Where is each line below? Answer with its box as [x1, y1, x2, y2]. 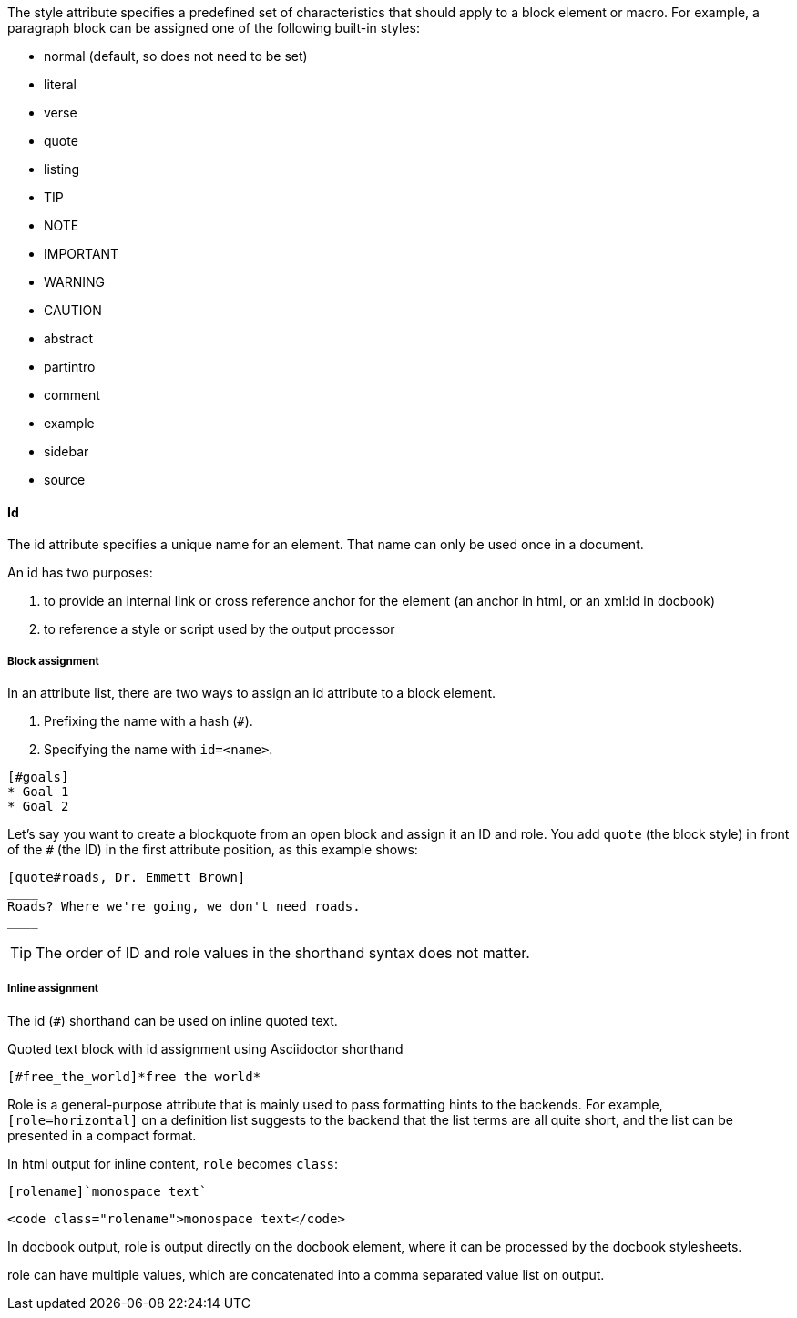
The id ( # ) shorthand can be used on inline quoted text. [7, 1012, 338, 1028]
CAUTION [44, 302, 102, 318]
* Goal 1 [7, 784, 69, 799]
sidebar [44, 444, 89, 459]
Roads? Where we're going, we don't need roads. [7, 899, 361, 914]
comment [44, 387, 100, 403]
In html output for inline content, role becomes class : [7, 1155, 339, 1171]
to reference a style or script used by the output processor [44, 621, 395, 638]
